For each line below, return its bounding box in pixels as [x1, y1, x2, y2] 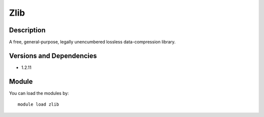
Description [9, 26, 46, 34]
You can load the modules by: [9, 90, 69, 96]
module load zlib [18, 102, 59, 107]
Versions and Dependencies [9, 51, 97, 60]
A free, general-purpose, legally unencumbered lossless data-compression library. [9, 39, 176, 45]
